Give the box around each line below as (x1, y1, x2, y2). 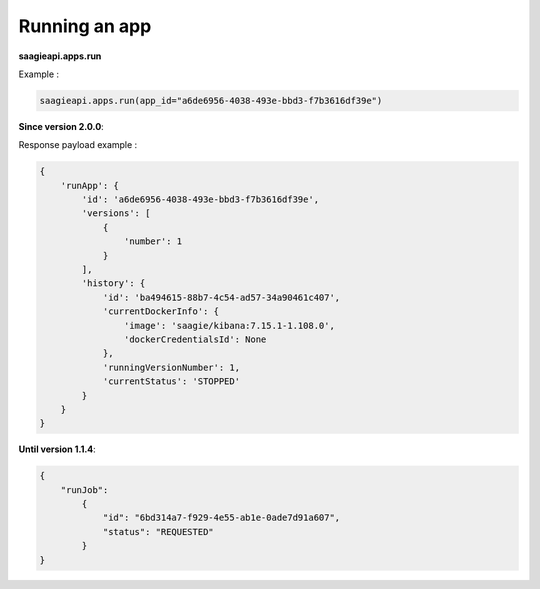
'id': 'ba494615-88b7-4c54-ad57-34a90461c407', (102, 291, 341, 303)
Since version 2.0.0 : (18, 120, 104, 132)
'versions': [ (81, 208, 151, 219)
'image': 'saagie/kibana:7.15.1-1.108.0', (123, 320, 335, 331)
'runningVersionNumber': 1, (102, 361, 240, 373)
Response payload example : (18, 139, 138, 151)
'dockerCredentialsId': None (123, 333, 267, 345)
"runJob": (60, 484, 109, 495)
